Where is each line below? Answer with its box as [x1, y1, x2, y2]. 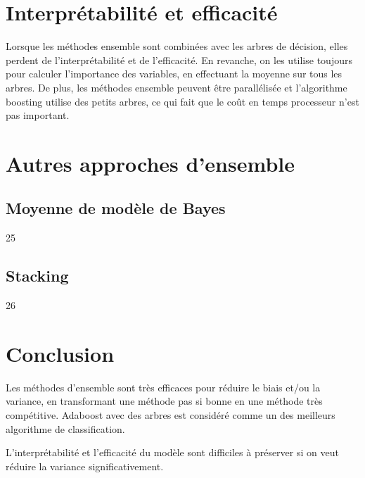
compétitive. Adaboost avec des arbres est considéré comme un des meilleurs [6, 407, 335, 422]
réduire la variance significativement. [6, 458, 164, 473]
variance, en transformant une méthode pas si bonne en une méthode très [6, 394, 323, 408]
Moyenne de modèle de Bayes [6, 197, 226, 219]
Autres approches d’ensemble [6, 149, 295, 177]
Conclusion [6, 339, 115, 367]
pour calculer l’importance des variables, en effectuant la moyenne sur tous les [6, 66, 342, 81]
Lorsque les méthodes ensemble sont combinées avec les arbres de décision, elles [6, 39, 348, 54]
